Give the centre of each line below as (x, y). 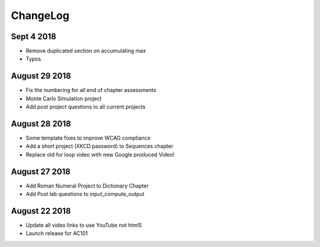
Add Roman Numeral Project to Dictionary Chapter (87, 186)
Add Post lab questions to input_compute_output (85, 194)
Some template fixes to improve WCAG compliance (88, 138)
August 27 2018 (41, 171)
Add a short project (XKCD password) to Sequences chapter (100, 146)
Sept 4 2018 (33, 37)
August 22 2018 (41, 211)
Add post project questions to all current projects (86, 107)
